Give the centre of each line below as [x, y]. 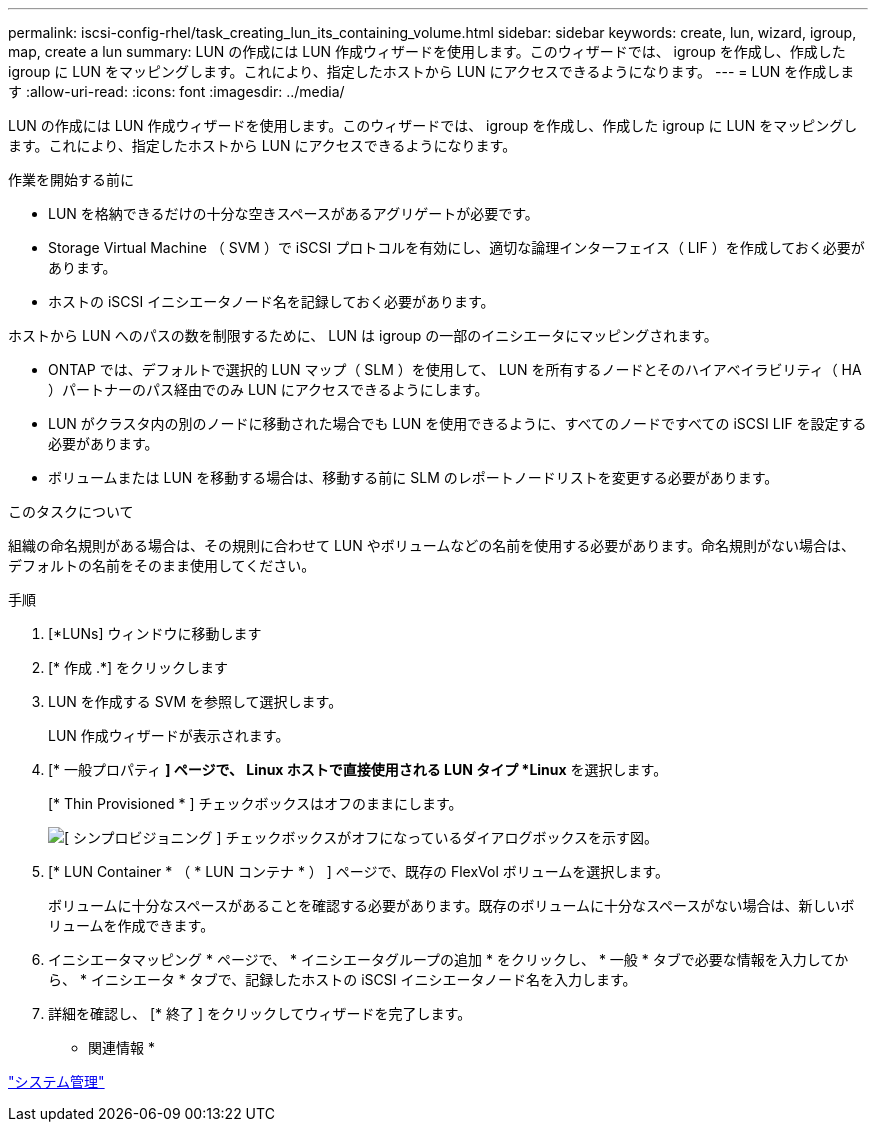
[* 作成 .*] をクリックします [138, 667]
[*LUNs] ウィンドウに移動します [155, 633]
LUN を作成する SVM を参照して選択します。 [195, 701]
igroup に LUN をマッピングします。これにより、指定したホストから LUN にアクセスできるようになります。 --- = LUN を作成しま [431, 71]
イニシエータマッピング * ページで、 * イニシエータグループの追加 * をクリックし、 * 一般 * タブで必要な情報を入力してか [448, 959]
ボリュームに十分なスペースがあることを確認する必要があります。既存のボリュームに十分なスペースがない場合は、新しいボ [451, 905]
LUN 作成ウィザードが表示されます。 [169, 735]
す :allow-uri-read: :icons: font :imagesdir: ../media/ [176, 91]
